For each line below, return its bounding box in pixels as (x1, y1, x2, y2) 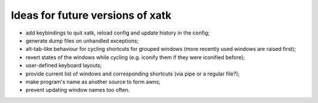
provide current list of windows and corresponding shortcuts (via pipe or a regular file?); (25, 70, 240, 77)
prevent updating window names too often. (25, 87, 130, 94)
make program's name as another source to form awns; (25, 78, 161, 85)
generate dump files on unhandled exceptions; (25, 37, 139, 44)
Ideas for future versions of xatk (11, 9, 172, 22)
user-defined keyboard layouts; (25, 62, 102, 69)
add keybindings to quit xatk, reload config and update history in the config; (25, 29, 210, 36)
